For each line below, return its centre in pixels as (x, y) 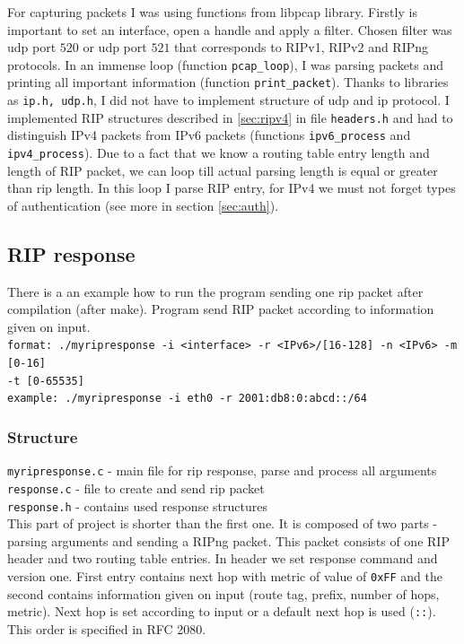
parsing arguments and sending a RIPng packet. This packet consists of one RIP (228, 540)
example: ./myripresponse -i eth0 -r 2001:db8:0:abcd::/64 (187, 399)
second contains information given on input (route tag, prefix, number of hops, (223, 593)
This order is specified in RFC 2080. (107, 628)
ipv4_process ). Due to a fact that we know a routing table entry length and (219, 153)
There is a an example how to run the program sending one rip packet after (215, 291)
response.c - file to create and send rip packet (136, 487)
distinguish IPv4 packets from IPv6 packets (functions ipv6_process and (209, 135)
